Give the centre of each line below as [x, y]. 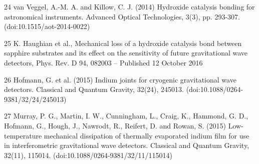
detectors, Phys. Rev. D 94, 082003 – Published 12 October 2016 [103, 62]
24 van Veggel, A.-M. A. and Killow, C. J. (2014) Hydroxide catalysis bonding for [129, 6]
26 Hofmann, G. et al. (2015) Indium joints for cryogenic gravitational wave [120, 79]
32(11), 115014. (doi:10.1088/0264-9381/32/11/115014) [88, 155]
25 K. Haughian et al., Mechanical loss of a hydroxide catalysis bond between [123, 43]
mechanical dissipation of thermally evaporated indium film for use [147, 135]
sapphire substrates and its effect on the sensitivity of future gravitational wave [126, 53]
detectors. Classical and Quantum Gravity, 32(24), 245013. [94, 89]
